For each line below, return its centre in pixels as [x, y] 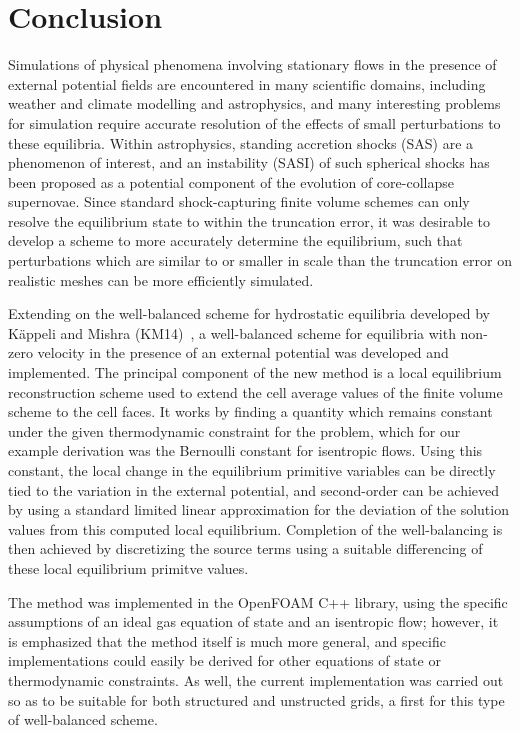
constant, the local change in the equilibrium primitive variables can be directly [252, 470]
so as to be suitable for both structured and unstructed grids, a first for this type [256, 699]
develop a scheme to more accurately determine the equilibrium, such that [235, 240]
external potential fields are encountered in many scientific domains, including [247, 83]
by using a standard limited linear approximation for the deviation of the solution [258, 509]
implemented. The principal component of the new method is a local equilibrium [255, 372]
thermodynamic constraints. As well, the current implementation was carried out [256, 679]
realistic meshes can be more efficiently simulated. [161, 279]
